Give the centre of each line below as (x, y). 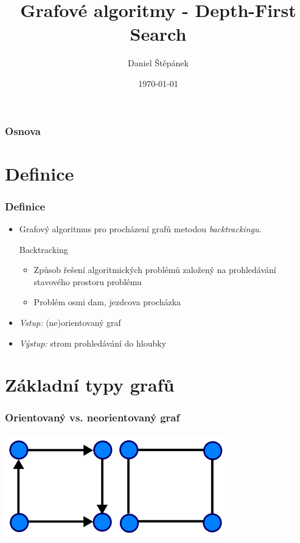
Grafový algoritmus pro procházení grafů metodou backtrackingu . (140, 229)
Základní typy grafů (90, 385)
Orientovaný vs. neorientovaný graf (92, 417)
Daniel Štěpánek (158, 63)
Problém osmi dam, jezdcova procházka (107, 302)
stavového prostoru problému (88, 281)
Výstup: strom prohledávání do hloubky (93, 343)
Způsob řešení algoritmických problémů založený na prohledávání (155, 270)
